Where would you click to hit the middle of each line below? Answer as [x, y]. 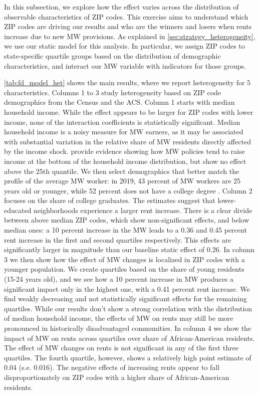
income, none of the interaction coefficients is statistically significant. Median [122, 122]
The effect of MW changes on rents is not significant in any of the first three [121, 348]
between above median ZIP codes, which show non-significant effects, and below [127, 220]
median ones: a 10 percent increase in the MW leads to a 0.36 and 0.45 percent [125, 230]
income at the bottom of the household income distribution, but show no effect [125, 161]
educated [18, 210]
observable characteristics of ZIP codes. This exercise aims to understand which [126, 16]
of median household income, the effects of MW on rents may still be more [119, 318]
